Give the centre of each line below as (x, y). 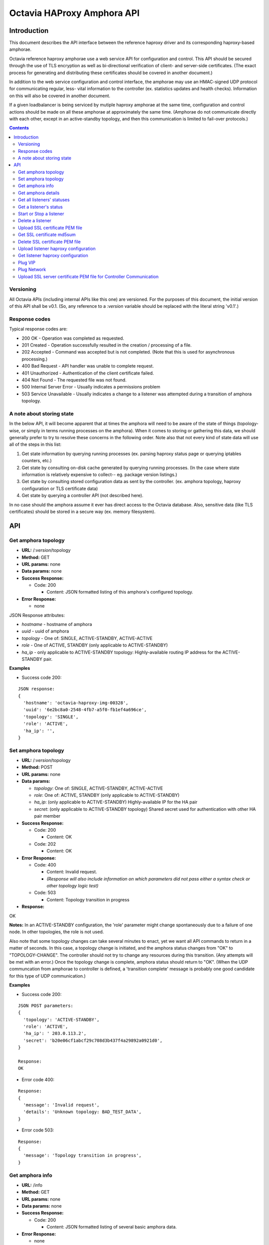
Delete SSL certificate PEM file (49, 242)
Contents (19, 128)
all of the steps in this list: (35, 444)
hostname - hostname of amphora (57, 624)
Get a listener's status (41, 207)
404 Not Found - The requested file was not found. (74, 380)
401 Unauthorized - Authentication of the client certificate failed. (88, 373)
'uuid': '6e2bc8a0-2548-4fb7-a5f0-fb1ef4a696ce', (85, 710)
